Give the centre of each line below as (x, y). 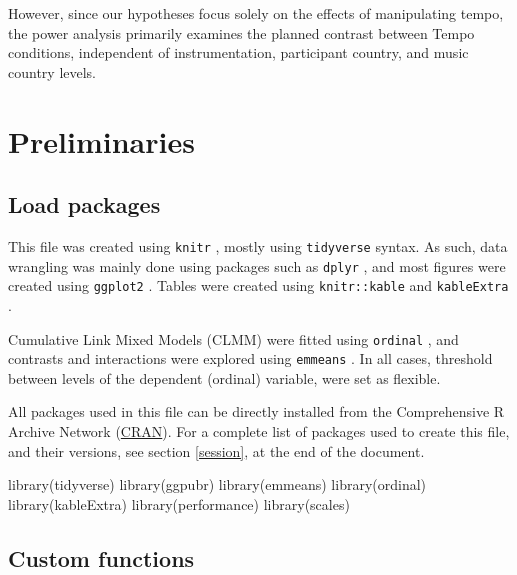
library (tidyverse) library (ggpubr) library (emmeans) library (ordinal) (217, 484)
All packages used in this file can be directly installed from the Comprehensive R (256, 411)
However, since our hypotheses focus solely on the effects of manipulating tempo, (256, 13)
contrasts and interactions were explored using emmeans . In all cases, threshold (250, 358)
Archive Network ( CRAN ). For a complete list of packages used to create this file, (259, 431)
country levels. (52, 71)
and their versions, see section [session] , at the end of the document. (216, 450)
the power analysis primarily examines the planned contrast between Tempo (241, 32)
